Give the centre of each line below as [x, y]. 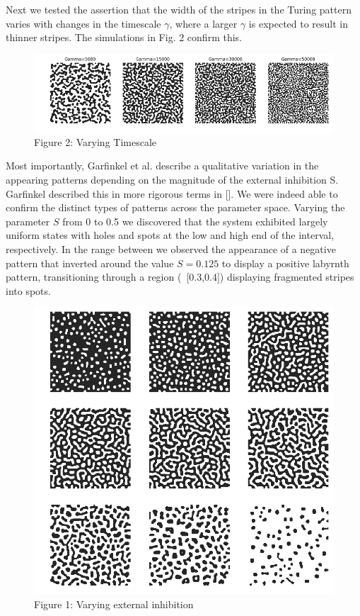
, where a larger [203, 23]
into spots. [28, 290]
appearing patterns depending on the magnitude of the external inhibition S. [172, 179]
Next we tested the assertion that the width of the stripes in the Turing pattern [179, 9]
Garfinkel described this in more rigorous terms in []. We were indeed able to [172, 193]
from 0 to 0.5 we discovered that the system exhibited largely [195, 221]
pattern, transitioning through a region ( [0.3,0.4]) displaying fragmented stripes [180, 277]
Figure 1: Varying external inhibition [114, 604]
